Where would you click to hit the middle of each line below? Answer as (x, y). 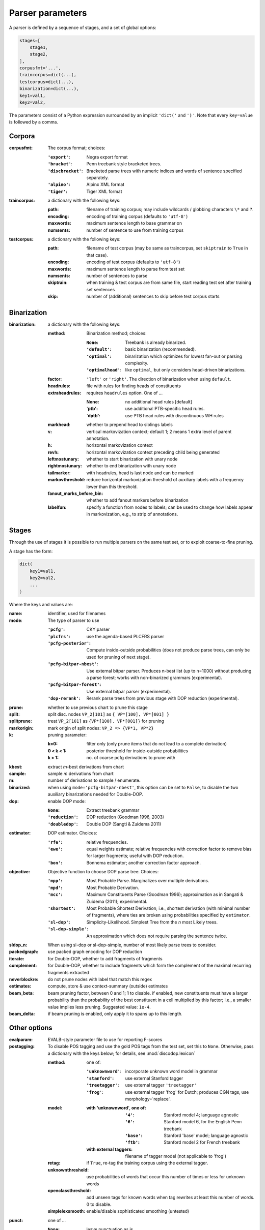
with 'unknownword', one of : (117, 1108)
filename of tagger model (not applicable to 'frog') (176, 1156)
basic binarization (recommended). (161, 349)
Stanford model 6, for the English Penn (203, 1122)
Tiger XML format (104, 191)
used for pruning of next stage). (119, 657)
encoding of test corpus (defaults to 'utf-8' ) (133, 262)
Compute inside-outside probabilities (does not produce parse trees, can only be (168, 650)
